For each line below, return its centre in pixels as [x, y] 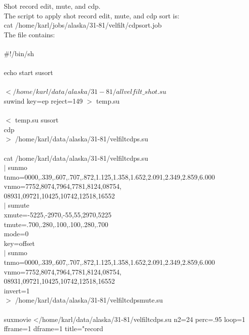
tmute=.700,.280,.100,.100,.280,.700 [56, 224]
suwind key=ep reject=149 [44, 100]
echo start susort [29, 72]
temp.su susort [37, 120]
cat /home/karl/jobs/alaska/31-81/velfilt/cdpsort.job [83, 25]
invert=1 [17, 290]
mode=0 [16, 234]
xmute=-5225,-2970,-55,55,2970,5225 [58, 215]
